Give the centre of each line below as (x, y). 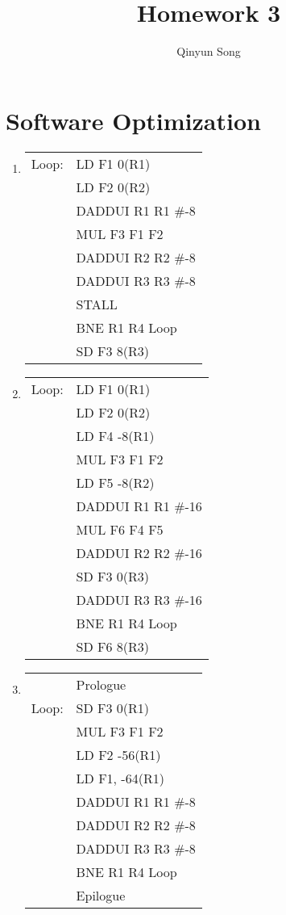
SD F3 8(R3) (113, 350)
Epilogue (101, 895)
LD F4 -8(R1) (115, 435)
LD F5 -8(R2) (115, 482)
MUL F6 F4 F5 (120, 529)
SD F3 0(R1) (113, 707)
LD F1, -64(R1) (120, 778)
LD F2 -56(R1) (118, 754)
